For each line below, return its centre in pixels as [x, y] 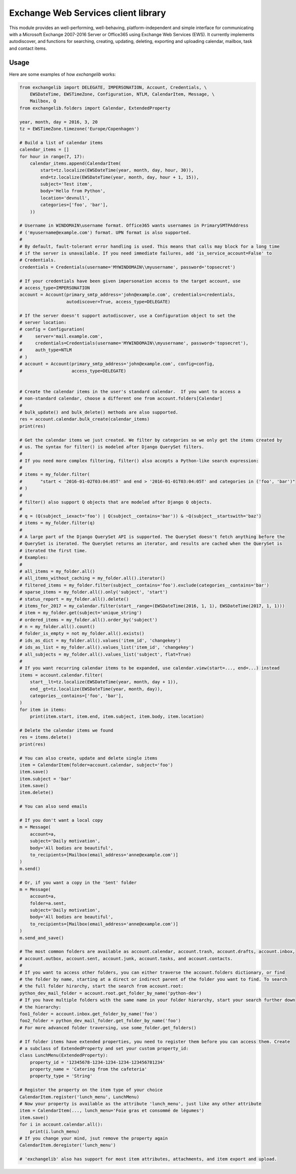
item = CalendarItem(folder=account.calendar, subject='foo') [96, 765]
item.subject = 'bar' [46, 779]
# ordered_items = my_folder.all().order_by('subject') [89, 620]
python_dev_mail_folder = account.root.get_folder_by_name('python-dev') [111, 993]
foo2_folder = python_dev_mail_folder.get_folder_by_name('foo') [100, 1021]
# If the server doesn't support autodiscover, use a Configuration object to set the [128, 315]
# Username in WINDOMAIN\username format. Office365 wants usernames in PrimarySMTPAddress [134, 226]
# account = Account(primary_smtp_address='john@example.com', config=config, [117, 364]
